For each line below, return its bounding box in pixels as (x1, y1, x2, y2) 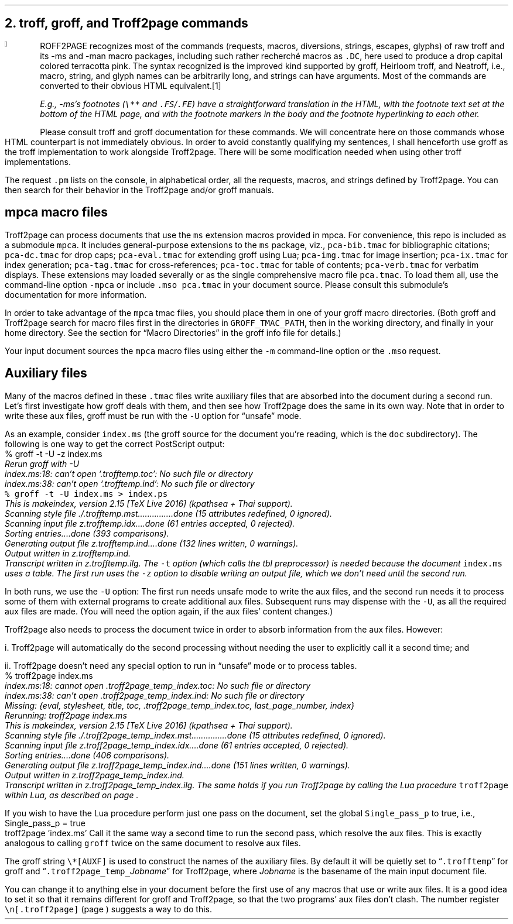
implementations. (5, 156, 71, 167)
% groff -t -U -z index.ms (5, 448, 102, 459)
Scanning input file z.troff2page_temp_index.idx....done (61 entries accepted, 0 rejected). (5, 740, 349, 750)
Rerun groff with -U (5, 458, 80, 469)
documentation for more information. (5, 289, 147, 300)
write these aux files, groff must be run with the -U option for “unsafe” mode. (5, 410, 302, 421)
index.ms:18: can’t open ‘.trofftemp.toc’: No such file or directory (5, 468, 253, 479)
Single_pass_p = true (5, 817, 85, 828)
